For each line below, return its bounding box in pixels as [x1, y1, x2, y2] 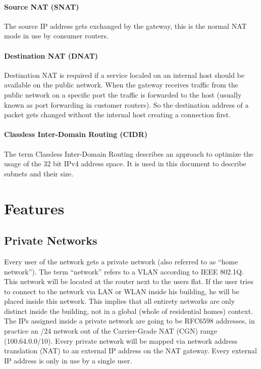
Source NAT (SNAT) [4, 1, 79, 12]
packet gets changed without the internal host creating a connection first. [4, 109, 231, 120]
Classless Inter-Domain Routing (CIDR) [4, 129, 148, 140]
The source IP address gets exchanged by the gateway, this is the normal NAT [4, 20, 247, 31]
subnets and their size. [4, 168, 74, 178]
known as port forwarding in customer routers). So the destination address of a [4, 99, 249, 110]
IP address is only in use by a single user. [4, 355, 132, 365]
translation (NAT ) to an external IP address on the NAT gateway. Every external [4, 345, 257, 356]
